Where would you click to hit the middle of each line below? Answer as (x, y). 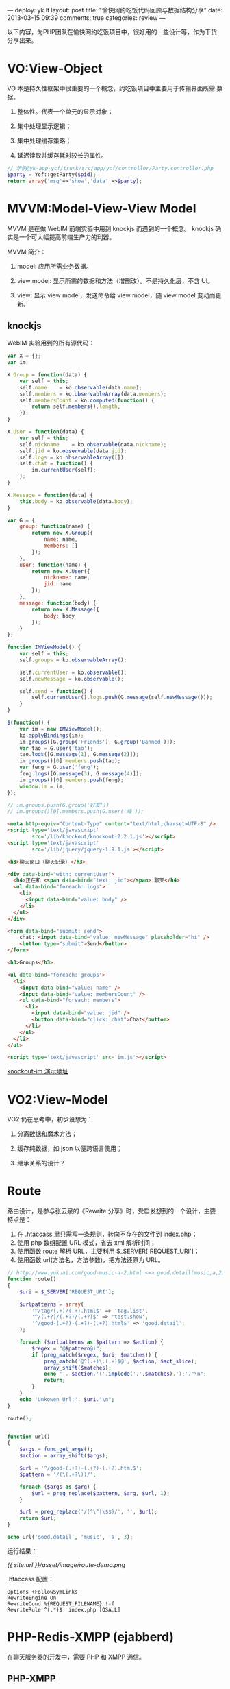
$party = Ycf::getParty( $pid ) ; (52, 174)
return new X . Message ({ (65, 609)
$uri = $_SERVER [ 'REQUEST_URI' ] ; (67, 1292)
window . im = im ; (43, 786)
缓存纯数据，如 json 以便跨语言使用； (70, 1149)
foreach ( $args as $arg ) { (58, 1487)
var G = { (21, 520)
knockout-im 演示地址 (38, 1071)
